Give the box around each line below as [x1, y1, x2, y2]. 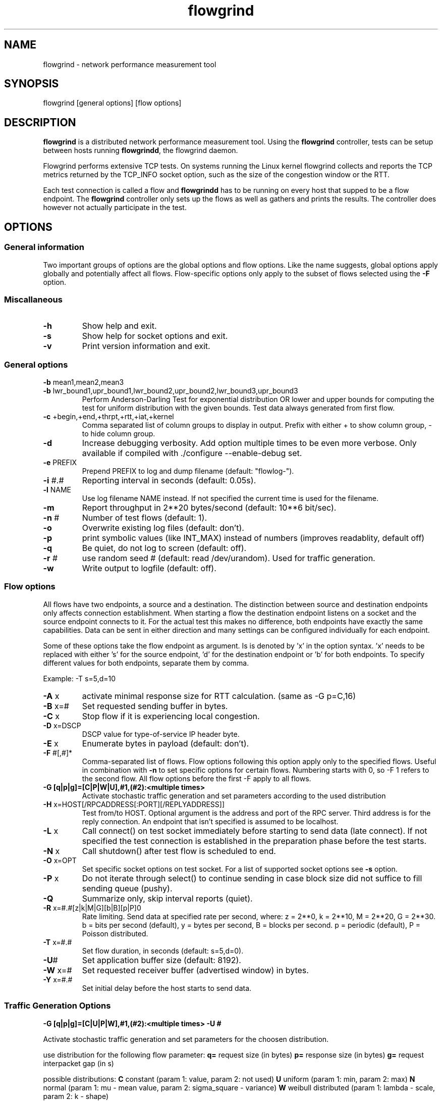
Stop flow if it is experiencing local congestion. [82, 711, 260, 721]
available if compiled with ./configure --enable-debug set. [82, 448, 302, 458]
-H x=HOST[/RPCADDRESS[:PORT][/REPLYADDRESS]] [43, 799, 225, 809]
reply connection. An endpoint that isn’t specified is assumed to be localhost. [82, 817, 339, 826]
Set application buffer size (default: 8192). [82, 955, 241, 965]
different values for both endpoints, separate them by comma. [43, 658, 249, 667]
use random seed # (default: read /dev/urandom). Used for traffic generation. [82, 553, 375, 563]
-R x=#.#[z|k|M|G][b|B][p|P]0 [43, 903, 141, 912]
